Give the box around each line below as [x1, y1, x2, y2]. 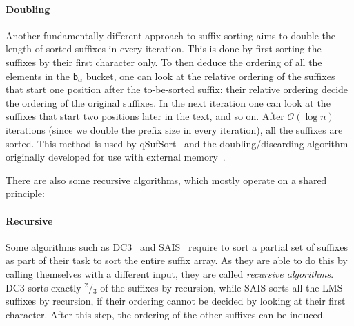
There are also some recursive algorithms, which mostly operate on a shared [6, 172, 327, 187]
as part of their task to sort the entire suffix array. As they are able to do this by [6, 253, 348, 267]
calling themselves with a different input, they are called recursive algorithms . [6, 266, 334, 281]
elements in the [6, 68, 70, 83]
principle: [6, 186, 45, 201]
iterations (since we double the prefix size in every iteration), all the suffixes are [6, 122, 343, 136]
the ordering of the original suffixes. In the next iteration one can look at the [6, 95, 331, 110]
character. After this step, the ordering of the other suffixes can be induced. [6, 307, 326, 321]
